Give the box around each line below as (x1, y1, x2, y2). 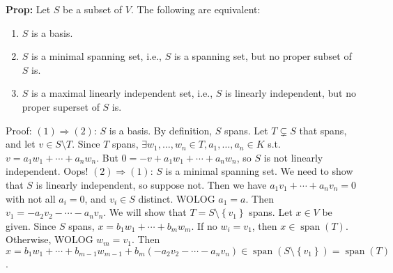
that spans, (299, 123, 347, 137)
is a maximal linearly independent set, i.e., (31, 86, 213, 100)
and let (6, 136, 36, 151)
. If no (191, 218, 217, 233)
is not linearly (263, 150, 323, 164)
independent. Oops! (6, 164, 88, 178)
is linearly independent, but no (224, 86, 356, 100)
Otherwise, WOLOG (6, 232, 93, 247)
